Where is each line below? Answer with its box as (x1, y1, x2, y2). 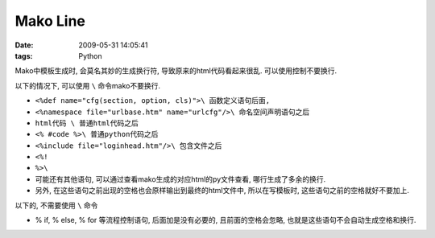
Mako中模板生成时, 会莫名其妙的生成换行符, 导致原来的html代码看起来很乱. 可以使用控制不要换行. (14, 66, 338, 76)
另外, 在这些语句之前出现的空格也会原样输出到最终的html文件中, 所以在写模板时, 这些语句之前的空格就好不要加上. (35, 186, 410, 195)
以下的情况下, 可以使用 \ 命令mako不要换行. (14, 80, 161, 90)
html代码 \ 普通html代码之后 (35, 118, 139, 128)
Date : (14, 40, 34, 50)
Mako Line (14, 12, 86, 30)
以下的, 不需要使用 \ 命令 (14, 200, 98, 210)
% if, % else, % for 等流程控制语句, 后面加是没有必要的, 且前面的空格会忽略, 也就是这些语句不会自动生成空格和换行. (35, 215, 416, 225)
